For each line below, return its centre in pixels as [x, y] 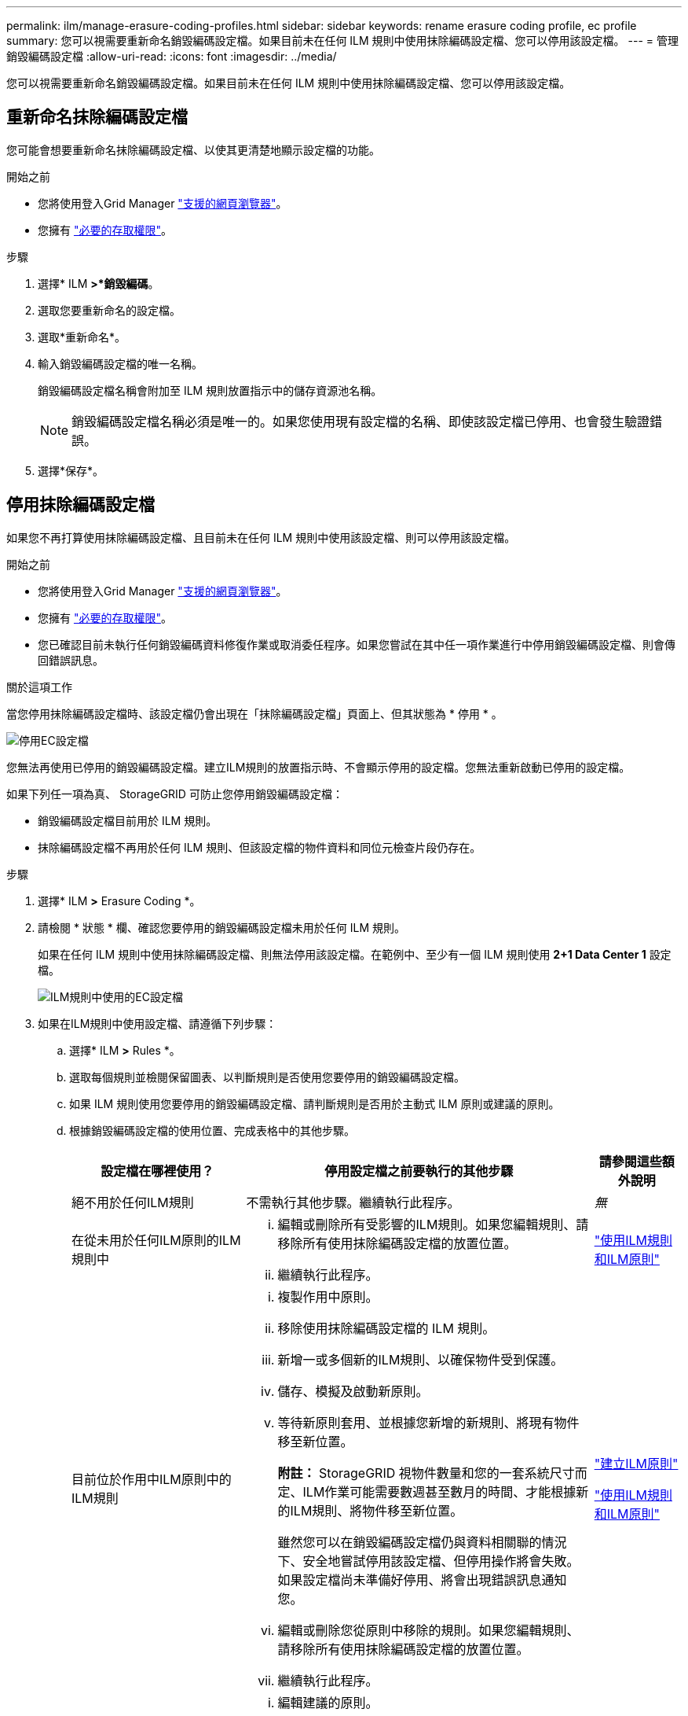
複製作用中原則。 [328, 1296]
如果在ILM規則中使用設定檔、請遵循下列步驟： [157, 1023]
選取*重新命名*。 [82, 337]
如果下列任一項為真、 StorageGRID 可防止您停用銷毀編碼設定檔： [175, 794]
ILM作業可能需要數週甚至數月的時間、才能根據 [439, 1491]
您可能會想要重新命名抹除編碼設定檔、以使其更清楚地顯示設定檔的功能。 [193, 149]
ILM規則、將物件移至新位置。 [377, 1510]
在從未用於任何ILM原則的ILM [156, 1240]
